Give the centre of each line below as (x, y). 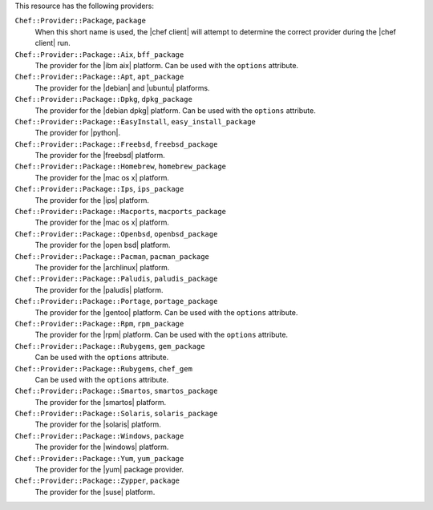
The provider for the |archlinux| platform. (102, 267)
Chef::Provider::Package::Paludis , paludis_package (116, 279)
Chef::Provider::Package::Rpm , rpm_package (99, 323)
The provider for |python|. (77, 133)
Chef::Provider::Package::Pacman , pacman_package (112, 256)
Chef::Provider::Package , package (80, 21)
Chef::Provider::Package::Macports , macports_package (120, 212)
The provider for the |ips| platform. (92, 200)
